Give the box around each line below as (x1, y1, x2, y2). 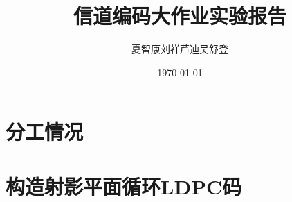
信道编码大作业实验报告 (73, 1, 286, 30)
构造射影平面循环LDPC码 (6, 171, 242, 200)
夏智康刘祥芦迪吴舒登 (131, 42, 228, 56)
